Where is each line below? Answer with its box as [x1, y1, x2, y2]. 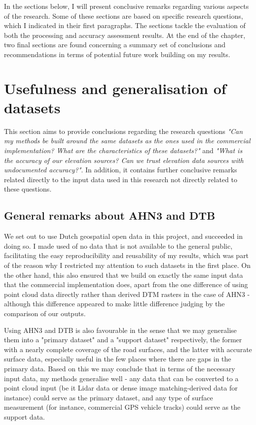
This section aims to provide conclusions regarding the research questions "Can [4, 126, 243, 136]
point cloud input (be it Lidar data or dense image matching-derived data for [4, 383, 238, 393]
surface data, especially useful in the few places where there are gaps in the [4, 354, 231, 364]
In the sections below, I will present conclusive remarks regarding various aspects [4, 1, 249, 11]
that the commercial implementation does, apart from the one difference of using [4, 279, 248, 290]
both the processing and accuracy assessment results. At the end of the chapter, [4, 30, 246, 40]
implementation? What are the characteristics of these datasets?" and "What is [4, 145, 243, 156]
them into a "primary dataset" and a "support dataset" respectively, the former [4, 334, 242, 345]
